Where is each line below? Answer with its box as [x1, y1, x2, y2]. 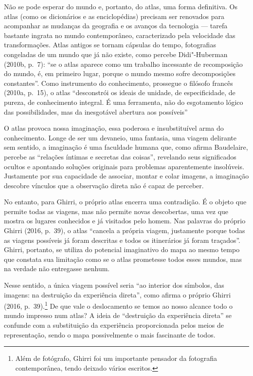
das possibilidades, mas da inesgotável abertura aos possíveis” [4, 106, 188, 117]
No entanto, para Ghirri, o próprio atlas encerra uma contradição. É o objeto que [4, 197, 247, 207]
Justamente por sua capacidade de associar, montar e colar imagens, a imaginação [4, 171, 249, 181]
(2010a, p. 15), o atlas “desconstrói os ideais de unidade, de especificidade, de [4, 87, 235, 98]
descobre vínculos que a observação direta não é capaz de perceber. [4, 180, 204, 190]
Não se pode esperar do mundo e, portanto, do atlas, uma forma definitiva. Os [4, 1, 237, 11]
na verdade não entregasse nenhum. [4, 263, 110, 274]
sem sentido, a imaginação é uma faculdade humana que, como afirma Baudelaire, [4, 142, 248, 152]
